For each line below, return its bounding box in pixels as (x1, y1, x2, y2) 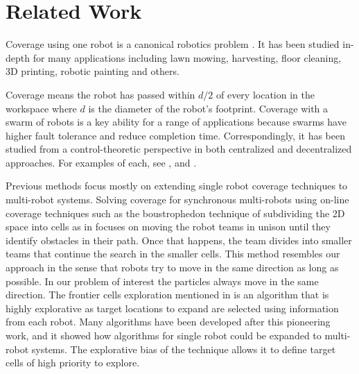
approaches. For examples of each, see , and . (6, 155, 197, 169)
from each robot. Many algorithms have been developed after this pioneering (6, 314, 331, 329)
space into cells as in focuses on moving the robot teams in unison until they (6, 219, 331, 234)
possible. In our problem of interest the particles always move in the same (6, 273, 319, 288)
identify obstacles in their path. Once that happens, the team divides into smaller (6, 232, 352, 247)
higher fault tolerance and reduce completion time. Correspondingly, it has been (6, 128, 345, 142)
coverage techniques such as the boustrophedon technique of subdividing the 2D (6, 205, 345, 220)
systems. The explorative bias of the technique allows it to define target (31, 341, 336, 356)
